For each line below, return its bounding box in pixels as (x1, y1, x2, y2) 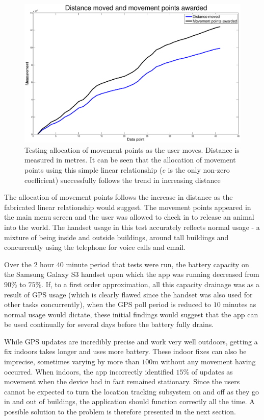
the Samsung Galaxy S (4, 269, 75, 279)
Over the (4, 259, 32, 269)
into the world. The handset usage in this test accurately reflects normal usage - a (4, 221, 260, 232)
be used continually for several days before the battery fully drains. (4, 319, 214, 330)
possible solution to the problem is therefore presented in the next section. (4, 406, 236, 417)
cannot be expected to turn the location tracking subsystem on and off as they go (4, 386, 259, 396)
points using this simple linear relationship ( (24, 164, 163, 175)
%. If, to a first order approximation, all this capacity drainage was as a (35, 278, 259, 289)
